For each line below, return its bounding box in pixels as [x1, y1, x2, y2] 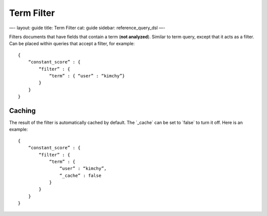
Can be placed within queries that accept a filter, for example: [9, 41, 135, 47]
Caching [9, 107, 36, 115]
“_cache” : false [59, 172, 101, 178]
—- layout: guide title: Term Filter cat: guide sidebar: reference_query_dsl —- [9, 25, 166, 31]
